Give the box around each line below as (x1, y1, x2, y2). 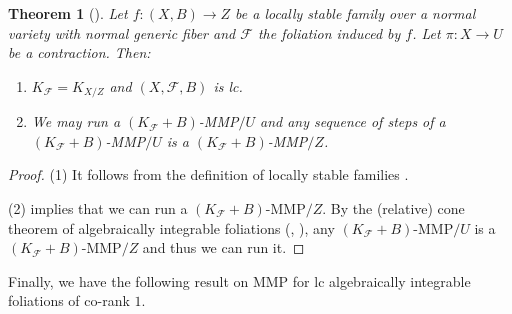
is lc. (213, 75, 243, 96)
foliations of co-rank (8, 290, 130, 311)
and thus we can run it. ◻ (142, 237, 305, 258)
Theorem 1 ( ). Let (8, 3, 128, 23)
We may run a (31, 111, 121, 132)
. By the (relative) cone (322, 198, 465, 219)
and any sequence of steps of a (260, 111, 446, 132)
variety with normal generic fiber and (8, 22, 236, 43)
